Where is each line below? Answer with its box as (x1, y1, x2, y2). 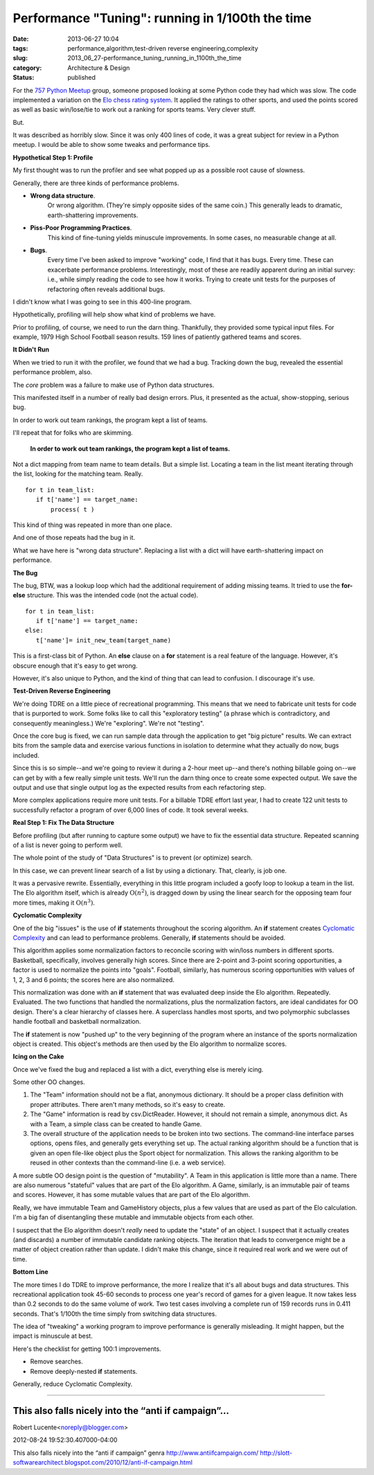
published (67, 73, 96, 82)
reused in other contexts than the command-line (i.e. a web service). (30, 1158, 226, 1167)
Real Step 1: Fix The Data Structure (12, 819, 114, 827)
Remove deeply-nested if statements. (30, 1367, 138, 1375)
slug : (12, 54, 28, 62)
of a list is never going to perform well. (12, 841, 123, 849)
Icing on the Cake (12, 1052, 64, 1061)
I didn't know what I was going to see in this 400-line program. (12, 297, 192, 306)
